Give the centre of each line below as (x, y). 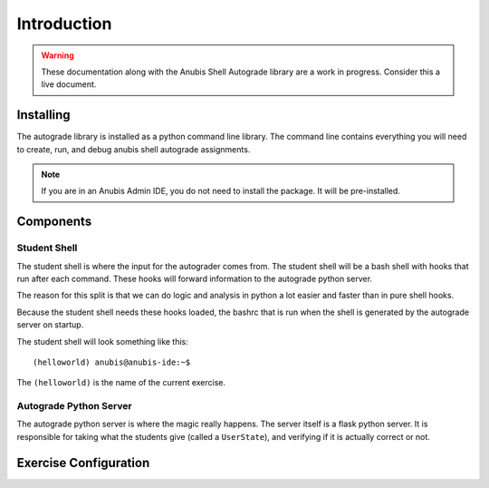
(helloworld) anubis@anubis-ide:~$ (112, 362)
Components (54, 222)
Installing (44, 115)
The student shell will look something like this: (103, 341)
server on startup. (50, 325)
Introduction (64, 24)
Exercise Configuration (83, 463)
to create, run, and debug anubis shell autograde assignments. (134, 149)
